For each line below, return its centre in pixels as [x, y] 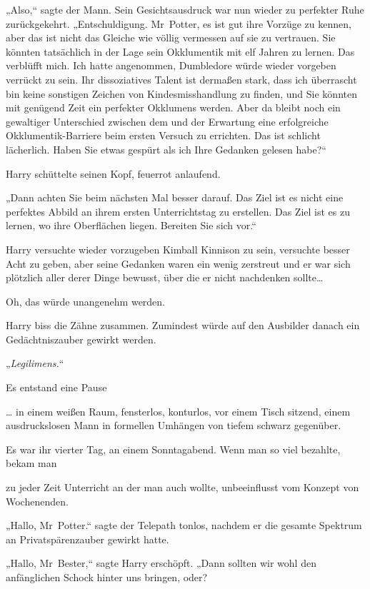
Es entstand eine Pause [56, 387]
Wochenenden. [37, 501]
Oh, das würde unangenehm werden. [86, 301]
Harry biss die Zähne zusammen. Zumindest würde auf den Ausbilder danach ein [183, 325]
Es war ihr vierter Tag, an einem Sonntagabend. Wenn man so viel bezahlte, [173, 449]
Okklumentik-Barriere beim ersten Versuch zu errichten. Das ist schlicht [163, 135]
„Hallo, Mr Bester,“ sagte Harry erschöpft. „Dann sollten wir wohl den [161, 563]
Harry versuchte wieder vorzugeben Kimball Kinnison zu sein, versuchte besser [178, 249]
